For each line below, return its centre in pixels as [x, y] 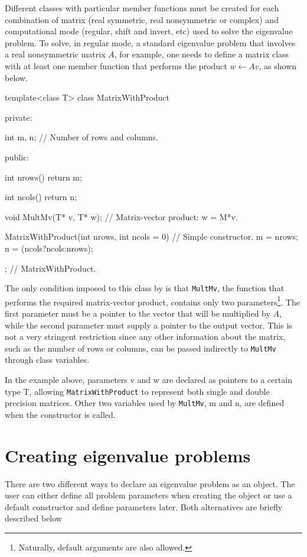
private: [19, 117]
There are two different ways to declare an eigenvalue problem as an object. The [150, 483]
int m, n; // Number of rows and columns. [82, 137]
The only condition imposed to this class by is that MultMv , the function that [145, 288]
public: [17, 157]
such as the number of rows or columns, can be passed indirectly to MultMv [141, 348]
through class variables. [47, 360]
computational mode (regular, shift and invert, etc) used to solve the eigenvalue [149, 31]
